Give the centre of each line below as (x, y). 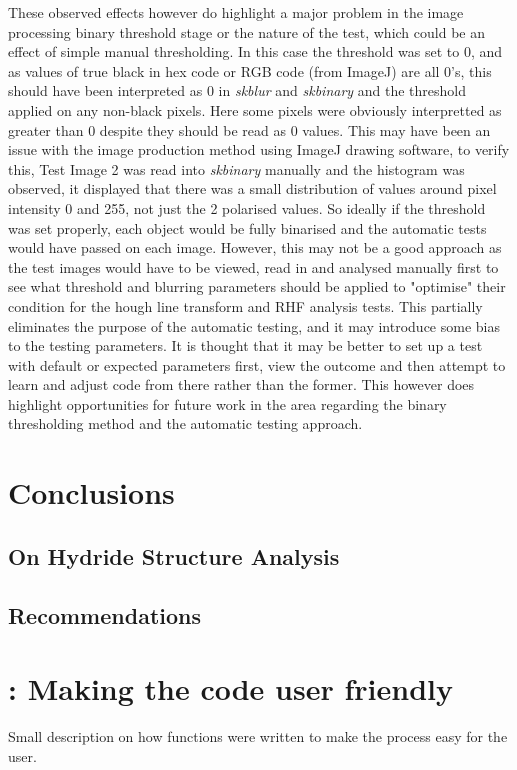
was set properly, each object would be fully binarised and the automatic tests (247, 227)
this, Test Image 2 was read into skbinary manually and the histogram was (236, 168)
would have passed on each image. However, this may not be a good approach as (255, 247)
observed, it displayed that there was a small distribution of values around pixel (252, 188)
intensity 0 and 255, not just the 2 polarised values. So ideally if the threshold (247, 207)
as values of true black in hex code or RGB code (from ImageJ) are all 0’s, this (250, 70)
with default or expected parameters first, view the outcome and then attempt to (257, 364)
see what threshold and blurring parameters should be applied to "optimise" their (257, 286)
